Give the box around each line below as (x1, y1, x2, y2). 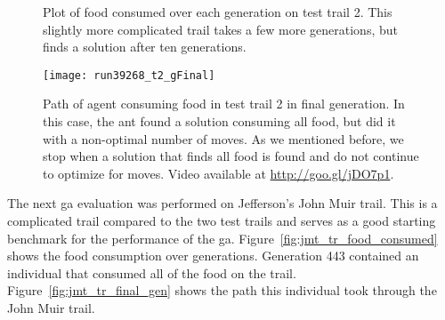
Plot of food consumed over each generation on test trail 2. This (43, 3, 392, 20)
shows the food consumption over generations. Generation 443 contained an (7, 246, 419, 265)
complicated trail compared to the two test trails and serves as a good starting (7, 212, 436, 229)
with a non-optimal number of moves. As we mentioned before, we (43, 129, 404, 148)
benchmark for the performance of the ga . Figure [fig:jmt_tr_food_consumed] (7, 228, 438, 247)
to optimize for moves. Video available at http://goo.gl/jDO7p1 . (43, 164, 394, 182)
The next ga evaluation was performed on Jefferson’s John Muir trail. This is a (7, 194, 438, 212)
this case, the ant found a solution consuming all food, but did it (43, 112, 396, 131)
